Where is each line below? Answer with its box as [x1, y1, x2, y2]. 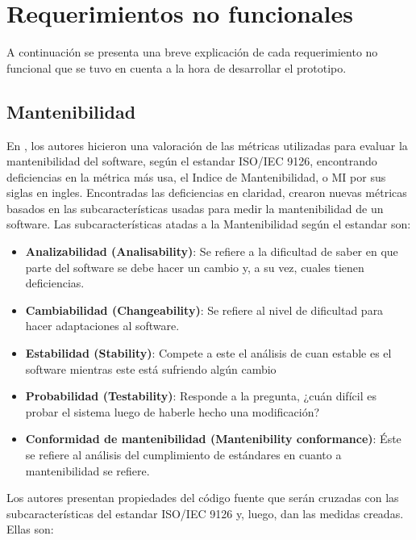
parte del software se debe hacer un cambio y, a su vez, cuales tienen [25, 258, 364, 275]
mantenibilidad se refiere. [25, 462, 150, 479]
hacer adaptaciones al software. [25, 317, 180, 334]
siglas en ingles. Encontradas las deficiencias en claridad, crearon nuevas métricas [6, 184, 407, 201]
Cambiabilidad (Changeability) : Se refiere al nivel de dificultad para [25, 301, 384, 318]
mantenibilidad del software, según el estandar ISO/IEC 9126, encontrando [6, 153, 377, 170]
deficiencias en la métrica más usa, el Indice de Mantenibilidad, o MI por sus [6, 168, 386, 185]
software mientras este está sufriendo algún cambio [25, 360, 277, 377]
